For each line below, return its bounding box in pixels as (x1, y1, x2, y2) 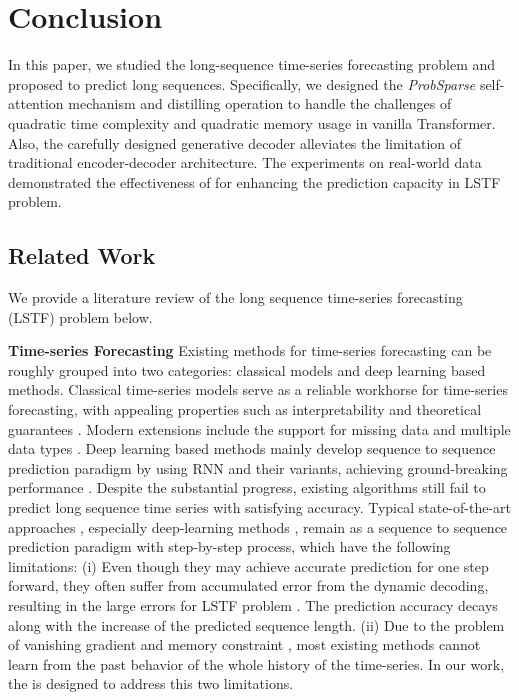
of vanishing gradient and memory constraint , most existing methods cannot (8, 634, 481, 655)
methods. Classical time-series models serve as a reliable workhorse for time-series (8, 379, 508, 400)
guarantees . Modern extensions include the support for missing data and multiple (8, 418, 511, 439)
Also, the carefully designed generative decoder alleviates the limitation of (8, 132, 462, 153)
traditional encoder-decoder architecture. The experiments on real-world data (8, 152, 482, 173)
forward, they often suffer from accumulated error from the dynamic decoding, (8, 575, 489, 596)
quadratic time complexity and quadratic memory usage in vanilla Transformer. (8, 112, 496, 133)
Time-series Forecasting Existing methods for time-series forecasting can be (8, 340, 492, 361)
